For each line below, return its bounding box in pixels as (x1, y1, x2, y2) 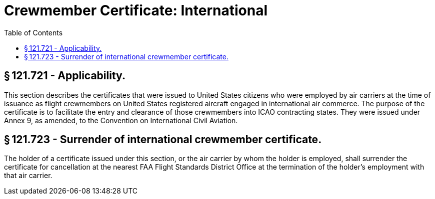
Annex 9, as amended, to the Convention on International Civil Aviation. (4, 116, 238, 125)
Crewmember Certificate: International (4, 2, 268, 19)
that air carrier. (4, 171, 52, 180)
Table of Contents (4, 28, 63, 37)
